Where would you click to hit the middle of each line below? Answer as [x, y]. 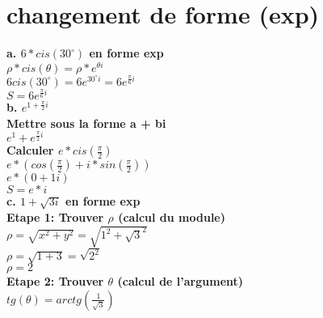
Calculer [30, 150]
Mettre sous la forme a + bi [86, 123]
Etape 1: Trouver [55, 216]
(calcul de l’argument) [180, 281]
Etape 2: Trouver [55, 281]
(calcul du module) [172, 216]
